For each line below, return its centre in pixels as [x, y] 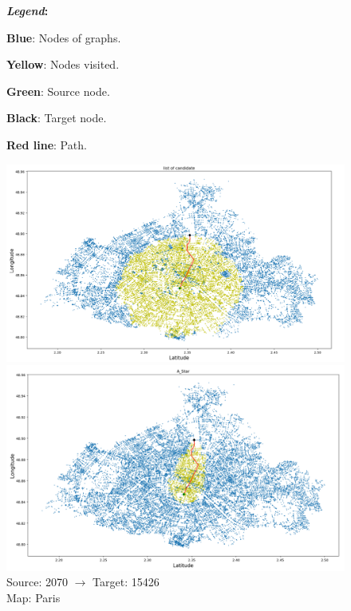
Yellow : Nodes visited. [63, 64]
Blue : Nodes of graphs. [64, 37]
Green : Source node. [58, 91]
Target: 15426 [126, 582]
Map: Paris [34, 598]
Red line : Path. [47, 144]
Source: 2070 [37, 582]
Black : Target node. [57, 118]
